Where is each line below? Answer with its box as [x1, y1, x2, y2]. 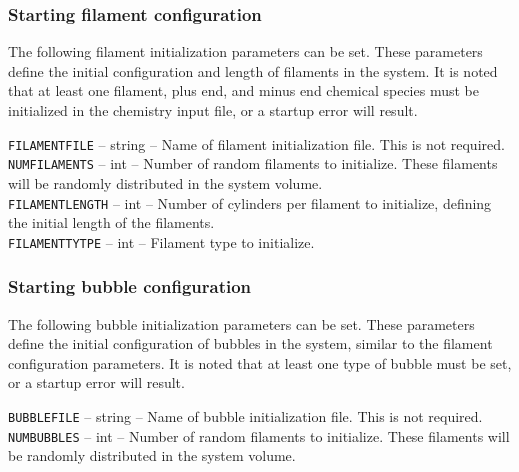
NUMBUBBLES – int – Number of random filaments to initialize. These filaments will [8, 425, 510, 446]
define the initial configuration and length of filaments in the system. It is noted [8, 60, 498, 81]
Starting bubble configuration [8, 274, 252, 299]
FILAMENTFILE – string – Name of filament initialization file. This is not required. [8, 133, 505, 154]
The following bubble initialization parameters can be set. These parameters [8, 313, 475, 334]
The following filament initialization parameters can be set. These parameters [8, 41, 483, 62]
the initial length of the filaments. [8, 212, 215, 233]
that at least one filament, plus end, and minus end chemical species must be [8, 80, 479, 101]
